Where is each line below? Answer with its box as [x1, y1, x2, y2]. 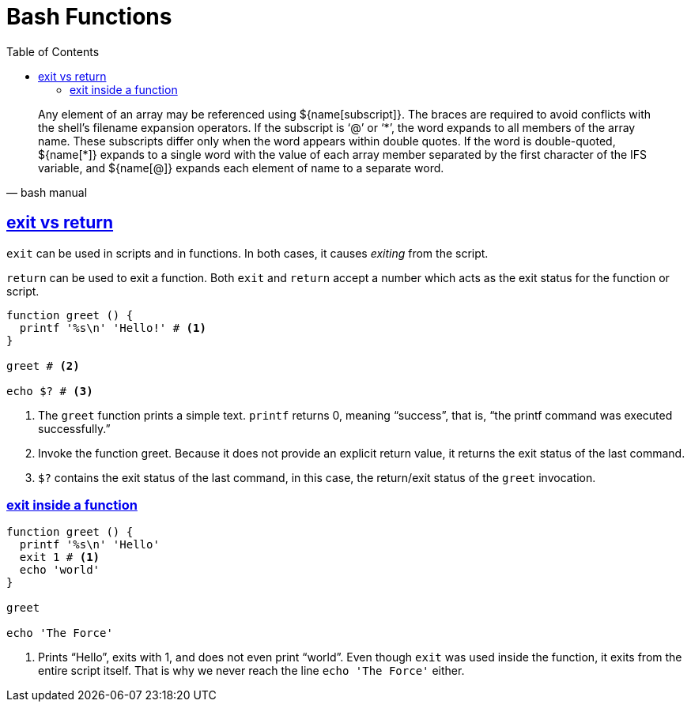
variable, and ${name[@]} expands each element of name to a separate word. [38, 160, 444, 175]
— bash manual [6, 185, 88, 199]
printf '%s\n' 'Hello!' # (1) [19, 321, 206, 334]
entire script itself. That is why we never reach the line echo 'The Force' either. [38, 664, 465, 678]
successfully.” [38, 421, 111, 435]
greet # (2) [6, 359, 80, 372]
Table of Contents [6, 44, 100, 58]
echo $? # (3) [6, 384, 93, 397]
